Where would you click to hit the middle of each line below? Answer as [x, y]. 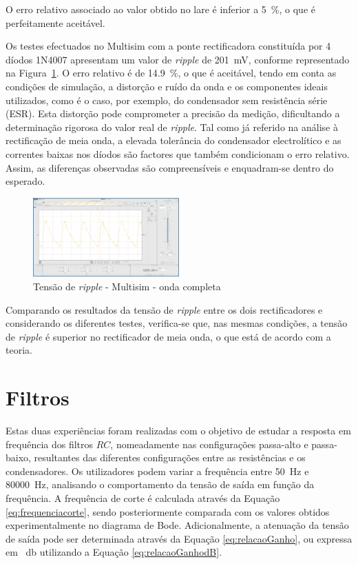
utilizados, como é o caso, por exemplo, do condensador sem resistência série [167, 100]
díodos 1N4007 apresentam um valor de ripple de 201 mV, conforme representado [178, 59]
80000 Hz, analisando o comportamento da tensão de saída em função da [160, 484]
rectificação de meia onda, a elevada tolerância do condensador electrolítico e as [173, 140]
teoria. [19, 350]
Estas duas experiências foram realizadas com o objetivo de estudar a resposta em [178, 431]
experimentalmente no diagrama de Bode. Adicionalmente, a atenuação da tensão [177, 525]
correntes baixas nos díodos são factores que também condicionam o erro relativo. [178, 153]
